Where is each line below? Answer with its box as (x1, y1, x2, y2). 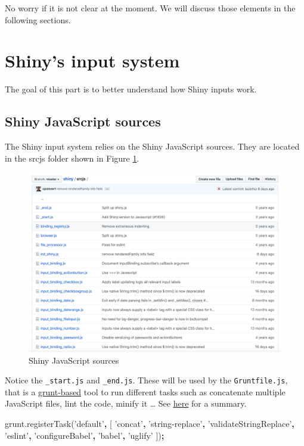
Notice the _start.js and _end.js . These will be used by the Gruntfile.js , (5, 374, 288, 386)
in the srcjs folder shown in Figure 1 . (5, 151, 139, 164)
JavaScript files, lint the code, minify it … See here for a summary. (5, 397, 247, 410)
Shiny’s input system (5, 48, 180, 73)
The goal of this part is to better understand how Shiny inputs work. (5, 83, 257, 95)
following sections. (5, 13, 71, 26)
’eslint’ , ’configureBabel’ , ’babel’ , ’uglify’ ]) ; (5, 429, 165, 441)
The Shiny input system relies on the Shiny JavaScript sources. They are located (5, 140, 300, 153)
